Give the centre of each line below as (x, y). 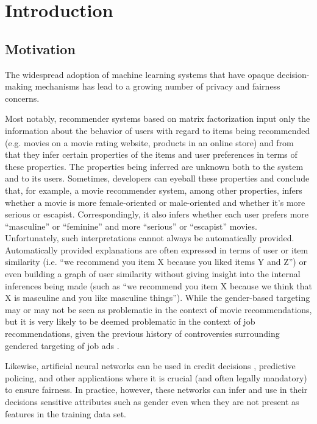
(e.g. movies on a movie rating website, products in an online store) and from (149, 142)
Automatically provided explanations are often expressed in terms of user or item (157, 249)
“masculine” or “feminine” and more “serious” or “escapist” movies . (131, 226)
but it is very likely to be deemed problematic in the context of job (130, 321)
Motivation (40, 48)
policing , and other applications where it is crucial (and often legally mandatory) (156, 377)
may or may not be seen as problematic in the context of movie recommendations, (158, 309)
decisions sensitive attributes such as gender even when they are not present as (152, 402)
